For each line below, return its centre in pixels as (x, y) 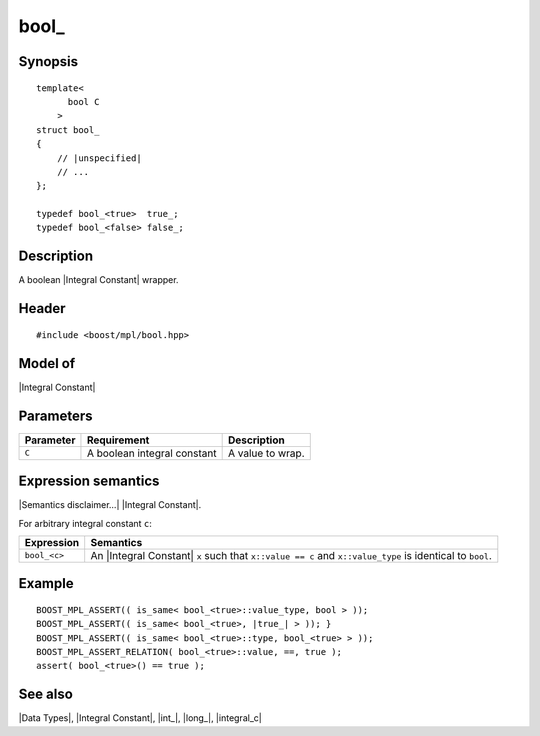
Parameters (55, 415)
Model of (47, 363)
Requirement (118, 440)
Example (46, 583)
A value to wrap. (266, 453)
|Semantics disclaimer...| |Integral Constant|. (110, 505)
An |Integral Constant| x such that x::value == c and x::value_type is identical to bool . (291, 555)
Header (42, 308)
